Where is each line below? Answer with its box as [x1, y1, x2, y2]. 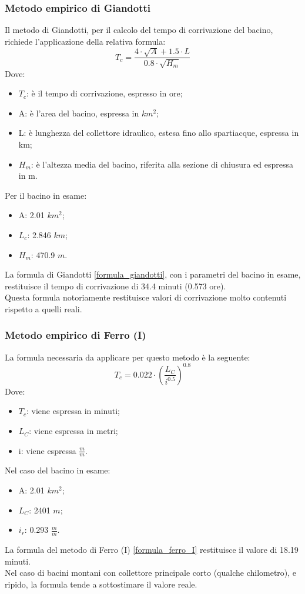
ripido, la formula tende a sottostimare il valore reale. [5, 578, 197, 590]
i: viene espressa [18, 444, 76, 456]
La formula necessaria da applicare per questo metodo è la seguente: [5, 351, 250, 363]
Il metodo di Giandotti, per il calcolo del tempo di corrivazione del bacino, [5, 24, 273, 36]
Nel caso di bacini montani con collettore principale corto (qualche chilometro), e [5, 566, 297, 579]
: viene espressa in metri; [29, 425, 118, 437]
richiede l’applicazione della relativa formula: [5, 35, 166, 47]
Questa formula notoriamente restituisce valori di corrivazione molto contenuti [5, 291, 287, 303]
